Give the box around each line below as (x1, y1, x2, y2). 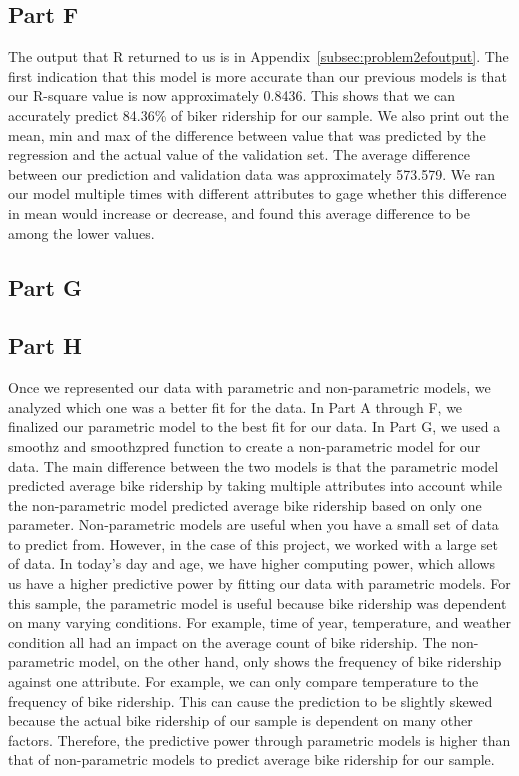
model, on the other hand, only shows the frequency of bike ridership (78, 651, 502, 672)
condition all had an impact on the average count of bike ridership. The (8, 631, 447, 652)
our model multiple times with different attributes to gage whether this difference (8, 183, 507, 204)
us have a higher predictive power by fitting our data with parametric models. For (8, 573, 511, 594)
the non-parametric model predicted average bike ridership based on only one (8, 494, 482, 515)
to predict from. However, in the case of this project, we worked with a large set (8, 533, 499, 554)
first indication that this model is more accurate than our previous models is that (8, 65, 507, 86)
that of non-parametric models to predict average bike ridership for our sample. (8, 749, 495, 770)
